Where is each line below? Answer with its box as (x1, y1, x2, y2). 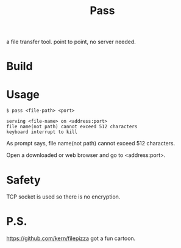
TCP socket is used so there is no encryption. (6, 193, 121, 200)
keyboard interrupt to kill (6, 129, 78, 135)
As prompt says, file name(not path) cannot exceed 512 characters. (6, 140, 176, 147)
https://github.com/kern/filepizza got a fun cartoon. (6, 235, 136, 242)
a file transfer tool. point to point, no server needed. (6, 38, 136, 46)
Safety (6, 173, 41, 187)
